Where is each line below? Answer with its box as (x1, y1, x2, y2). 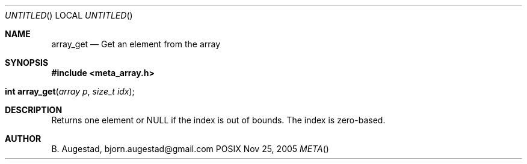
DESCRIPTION (5, 105, 63, 115)
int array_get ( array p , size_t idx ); (5, 86, 135, 96)
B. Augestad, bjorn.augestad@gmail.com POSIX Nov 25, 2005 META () (51, 144, 329, 154)
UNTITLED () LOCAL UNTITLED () (5, 10, 133, 20)
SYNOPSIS (5, 57, 49, 68)
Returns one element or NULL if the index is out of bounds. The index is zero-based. (51, 115, 386, 125)
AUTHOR (5, 133, 42, 144)
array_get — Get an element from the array (51, 39, 221, 49)
